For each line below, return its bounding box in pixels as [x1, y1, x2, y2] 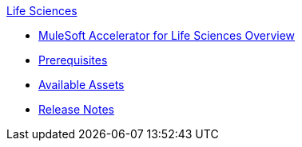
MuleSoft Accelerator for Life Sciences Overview [38, 29, 296, 42]
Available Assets [38, 78, 125, 91]
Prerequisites [38, 53, 108, 67]
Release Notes [38, 103, 114, 116]
